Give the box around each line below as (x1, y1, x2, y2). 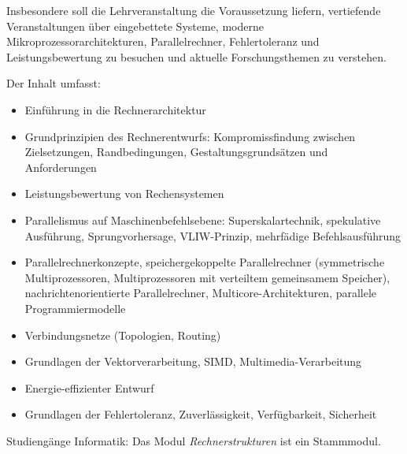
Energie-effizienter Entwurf (24, 379, 154, 396)
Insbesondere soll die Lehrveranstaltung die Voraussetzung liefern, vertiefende (6, 2, 381, 18)
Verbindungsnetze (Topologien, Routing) (24, 326, 221, 343)
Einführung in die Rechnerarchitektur (24, 101, 206, 117)
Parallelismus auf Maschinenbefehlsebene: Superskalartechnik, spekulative (24, 211, 381, 228)
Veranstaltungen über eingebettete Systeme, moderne (6, 17, 264, 34)
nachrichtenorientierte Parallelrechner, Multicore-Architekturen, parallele (24, 285, 377, 301)
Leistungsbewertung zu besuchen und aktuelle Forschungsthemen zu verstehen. (6, 48, 387, 65)
